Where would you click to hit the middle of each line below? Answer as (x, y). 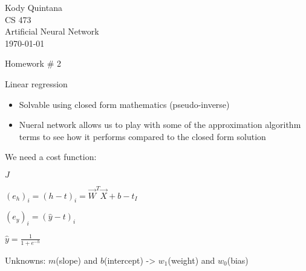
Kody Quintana (34, 7)
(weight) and (191, 260)
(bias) (238, 260)
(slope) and (77, 260)
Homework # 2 (33, 63)
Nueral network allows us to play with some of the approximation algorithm (160, 125)
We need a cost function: (51, 157)
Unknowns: (25, 260)
